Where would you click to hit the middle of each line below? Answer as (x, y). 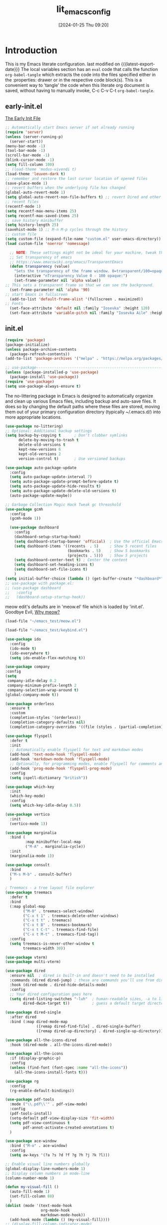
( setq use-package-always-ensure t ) (43, 386)
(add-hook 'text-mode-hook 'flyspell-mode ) (55, 755)
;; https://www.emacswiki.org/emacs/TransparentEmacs (66, 262)
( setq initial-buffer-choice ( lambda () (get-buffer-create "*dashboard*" (84, 579)
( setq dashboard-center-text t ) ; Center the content (71, 560)
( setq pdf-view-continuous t (40, 1123)
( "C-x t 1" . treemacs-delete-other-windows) (71, 916)
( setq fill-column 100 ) (30, 165)
